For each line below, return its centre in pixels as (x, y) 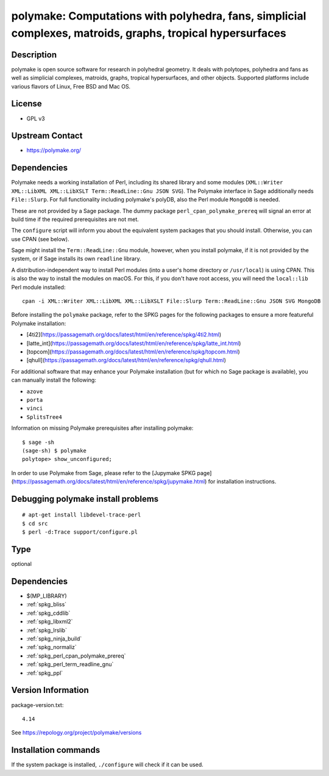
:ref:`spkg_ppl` (45, 673)
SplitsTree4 (44, 417)
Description (34, 55)
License (27, 104)
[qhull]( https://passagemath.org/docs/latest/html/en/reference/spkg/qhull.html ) (126, 360)
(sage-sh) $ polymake (54, 451)
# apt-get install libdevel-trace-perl (82, 515)
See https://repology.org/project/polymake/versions (76, 733)
